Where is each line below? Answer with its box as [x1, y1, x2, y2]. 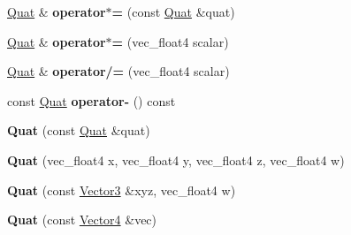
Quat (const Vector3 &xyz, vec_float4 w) [7, 180, 236, 199]
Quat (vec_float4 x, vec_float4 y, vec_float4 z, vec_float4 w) [7, 150, 345, 169]
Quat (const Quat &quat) [7, 121, 150, 140]
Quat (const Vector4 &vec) [7, 210, 157, 229]
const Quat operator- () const [7, 91, 176, 110]
